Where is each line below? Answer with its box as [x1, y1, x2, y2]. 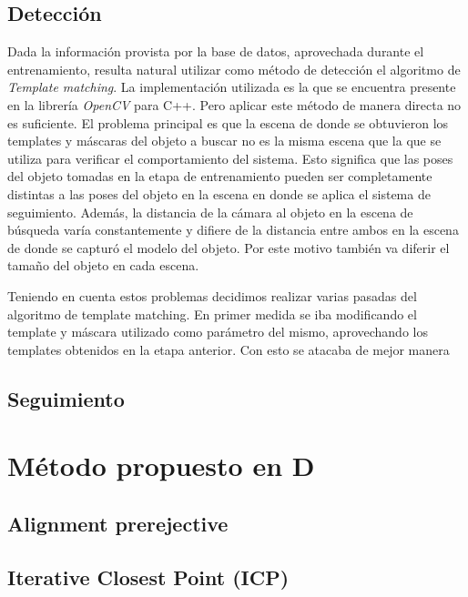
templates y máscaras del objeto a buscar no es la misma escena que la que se [7, 131, 442, 150]
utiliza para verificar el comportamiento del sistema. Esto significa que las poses [7, 148, 453, 167]
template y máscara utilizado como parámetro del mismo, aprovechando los [7, 322, 428, 341]
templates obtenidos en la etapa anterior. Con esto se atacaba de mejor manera [7, 339, 450, 359]
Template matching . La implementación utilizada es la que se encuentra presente [7, 77, 456, 96]
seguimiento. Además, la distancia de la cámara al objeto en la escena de [7, 202, 413, 221]
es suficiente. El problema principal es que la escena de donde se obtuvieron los [7, 113, 449, 132]
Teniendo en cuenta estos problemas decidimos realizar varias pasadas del [7, 286, 417, 305]
